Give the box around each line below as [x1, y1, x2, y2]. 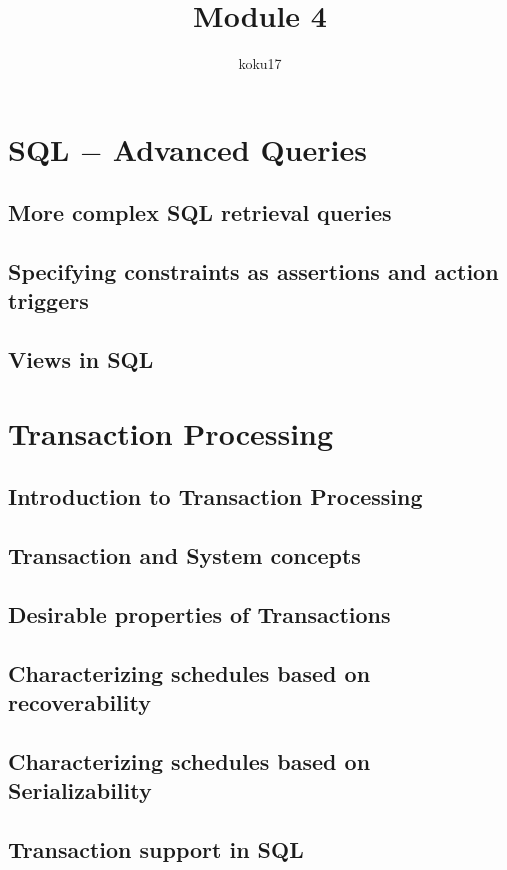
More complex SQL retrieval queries [8, 197, 392, 228]
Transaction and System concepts [8, 540, 361, 571]
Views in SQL [8, 344, 154, 375]
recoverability [8, 687, 151, 718]
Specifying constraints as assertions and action [8, 256, 499, 287]
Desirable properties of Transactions [8, 598, 391, 629]
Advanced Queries [112, 128, 367, 169]
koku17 [238, 53, 282, 74]
